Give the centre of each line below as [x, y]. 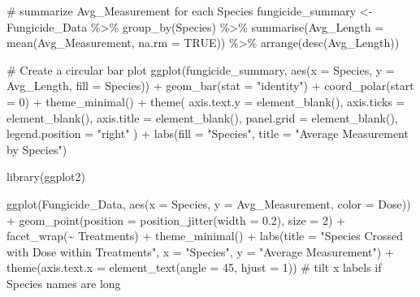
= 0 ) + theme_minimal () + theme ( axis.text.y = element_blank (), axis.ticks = [206, 101]
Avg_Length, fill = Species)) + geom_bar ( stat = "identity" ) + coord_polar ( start [210, 86]
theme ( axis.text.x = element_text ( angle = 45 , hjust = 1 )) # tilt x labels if [194, 267]
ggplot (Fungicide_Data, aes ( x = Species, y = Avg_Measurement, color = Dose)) [209, 203]
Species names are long [64, 283]
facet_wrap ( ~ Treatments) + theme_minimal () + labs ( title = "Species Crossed [205, 236]
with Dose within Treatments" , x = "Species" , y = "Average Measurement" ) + [200, 251]
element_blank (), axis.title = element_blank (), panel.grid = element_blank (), [202, 117]
